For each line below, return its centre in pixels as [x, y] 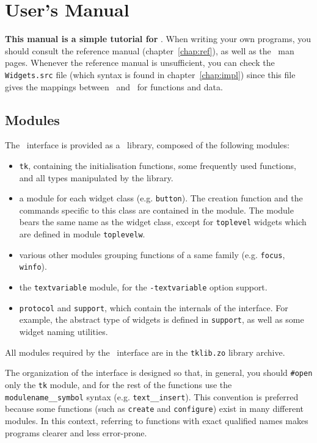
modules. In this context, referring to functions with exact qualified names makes [157, 420]
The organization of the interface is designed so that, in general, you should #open [159, 373]
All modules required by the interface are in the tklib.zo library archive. [145, 352]
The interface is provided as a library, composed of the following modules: [147, 145]
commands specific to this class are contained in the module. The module [156, 210]
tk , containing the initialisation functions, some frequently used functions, [158, 165]
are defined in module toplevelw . [82, 234]
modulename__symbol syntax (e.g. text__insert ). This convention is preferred [152, 396]
